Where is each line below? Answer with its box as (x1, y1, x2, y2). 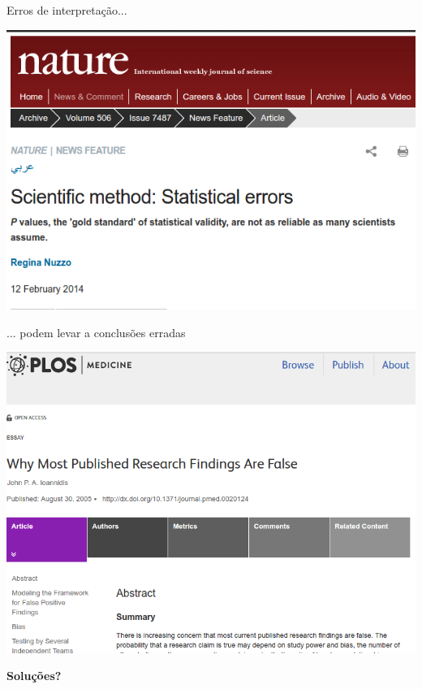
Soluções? (6, 667, 62, 684)
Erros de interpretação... (6, 2, 127, 18)
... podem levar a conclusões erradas (6, 323, 186, 340)
